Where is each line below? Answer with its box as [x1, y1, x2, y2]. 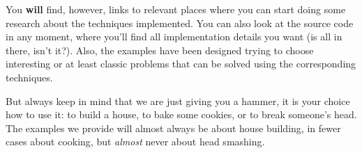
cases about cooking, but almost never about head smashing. [6, 134, 265, 149]
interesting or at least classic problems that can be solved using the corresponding [6, 56, 356, 71]
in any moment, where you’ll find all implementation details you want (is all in [6, 29, 342, 44]
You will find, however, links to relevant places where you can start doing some [6, 2, 346, 16]
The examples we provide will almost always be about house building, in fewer [6, 120, 341, 135]
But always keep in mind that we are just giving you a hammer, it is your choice [6, 93, 350, 108]
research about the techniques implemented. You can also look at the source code [6, 15, 354, 30]
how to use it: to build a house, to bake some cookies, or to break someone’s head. [6, 107, 357, 122]
